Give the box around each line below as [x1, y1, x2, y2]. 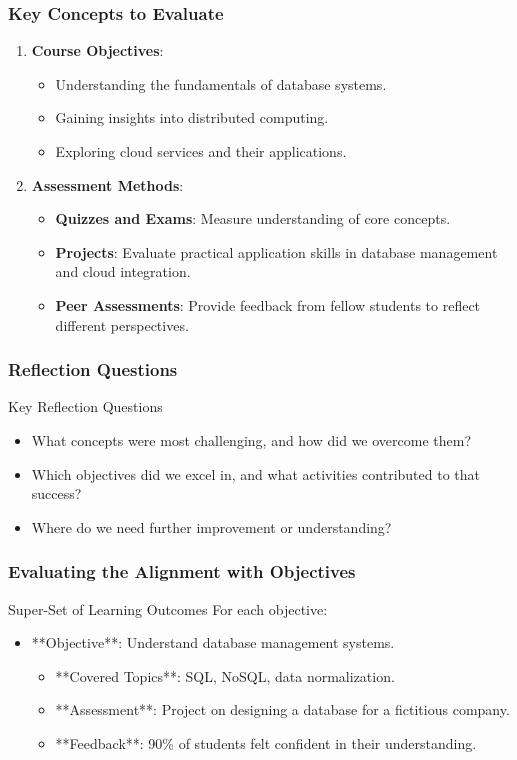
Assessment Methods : [31, 174, 184, 195]
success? [31, 483, 82, 504]
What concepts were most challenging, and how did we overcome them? [31, 429, 472, 450]
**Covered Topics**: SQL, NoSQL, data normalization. [55, 665, 395, 686]
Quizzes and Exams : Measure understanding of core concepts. [55, 208, 451, 229]
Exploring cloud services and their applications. [55, 141, 347, 161]
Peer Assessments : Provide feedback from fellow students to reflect [55, 294, 481, 315]
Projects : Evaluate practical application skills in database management [55, 241, 498, 262]
